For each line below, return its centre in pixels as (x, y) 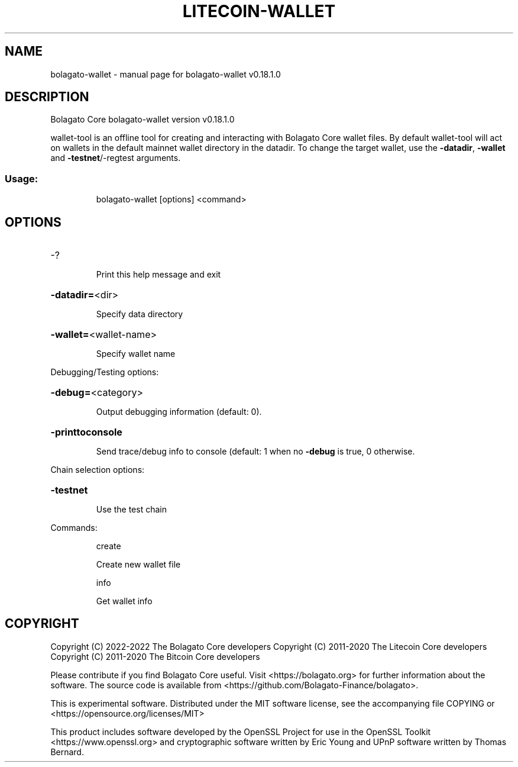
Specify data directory (140, 314)
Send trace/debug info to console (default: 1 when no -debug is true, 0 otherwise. (255, 452)
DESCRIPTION (47, 97)
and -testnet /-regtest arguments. (116, 158)
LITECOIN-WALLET (259, 11)
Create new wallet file (138, 565)
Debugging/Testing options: (105, 372)
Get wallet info (124, 601)
